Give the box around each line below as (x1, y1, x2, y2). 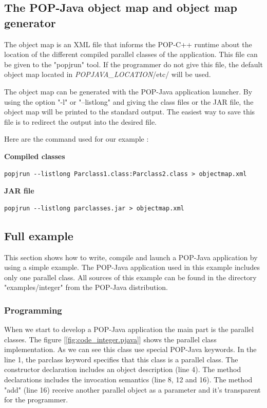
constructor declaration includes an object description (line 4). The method (4, 364, 241, 375)
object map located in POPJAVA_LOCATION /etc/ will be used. (4, 69, 211, 80)
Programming (4, 303, 62, 316)
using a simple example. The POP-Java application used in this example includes (4, 262, 260, 273)
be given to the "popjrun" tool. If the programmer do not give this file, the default (4, 59, 263, 69)
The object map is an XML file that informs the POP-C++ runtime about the (4, 38, 252, 49)
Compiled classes (4, 150, 65, 161)
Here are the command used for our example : (4, 133, 149, 144)
